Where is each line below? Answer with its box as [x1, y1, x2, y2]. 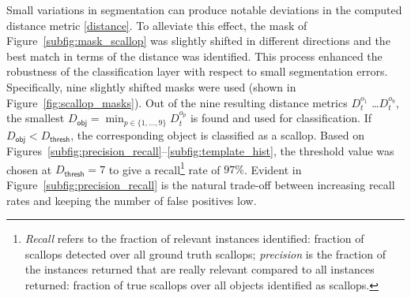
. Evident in [243, 161, 302, 177]
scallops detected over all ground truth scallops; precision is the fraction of [25, 245, 386, 262]
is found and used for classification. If [190, 110, 371, 126]
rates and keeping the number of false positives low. [6, 192, 257, 208]
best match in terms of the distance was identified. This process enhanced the [6, 47, 383, 64]
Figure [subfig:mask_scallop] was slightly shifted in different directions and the [6, 32, 390, 49]
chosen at [6, 161, 52, 177]
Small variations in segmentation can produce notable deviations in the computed [6, 2, 402, 17]
